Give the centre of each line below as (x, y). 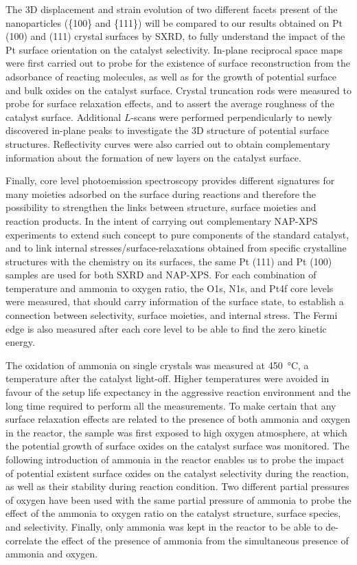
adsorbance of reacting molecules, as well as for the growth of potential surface (171, 76)
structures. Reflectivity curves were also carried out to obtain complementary (168, 143)
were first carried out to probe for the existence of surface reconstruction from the (178, 63)
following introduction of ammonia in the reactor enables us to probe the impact (175, 459)
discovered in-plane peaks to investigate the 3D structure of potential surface (167, 130)
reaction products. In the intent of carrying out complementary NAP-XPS (162, 220)
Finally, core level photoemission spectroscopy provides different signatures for (170, 180)
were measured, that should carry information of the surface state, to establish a (175, 301)
